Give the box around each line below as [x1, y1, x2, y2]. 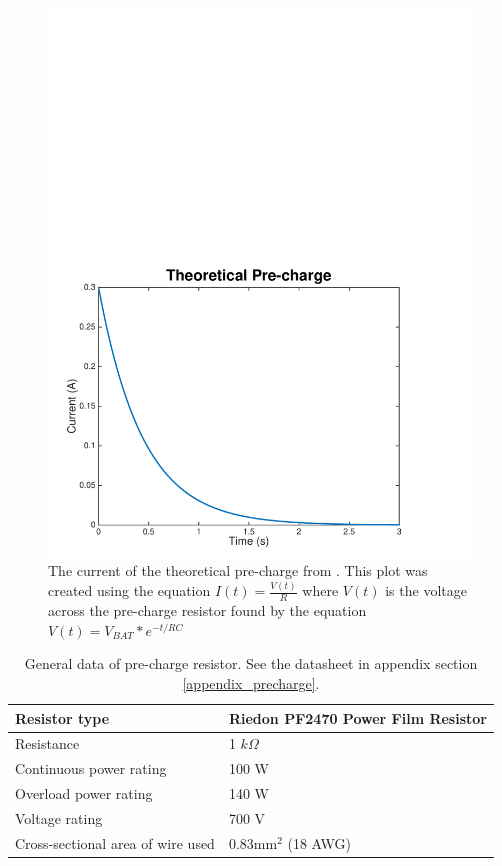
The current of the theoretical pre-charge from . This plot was [48, 560, 428, 581]
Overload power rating [15, 783, 153, 804]
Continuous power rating [15, 758, 167, 779]
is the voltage [385, 580, 467, 601]
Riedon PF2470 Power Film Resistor [228, 707, 487, 728]
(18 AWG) [287, 832, 351, 853]
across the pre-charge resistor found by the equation [48, 600, 367, 621]
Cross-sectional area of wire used [15, 832, 215, 853]
